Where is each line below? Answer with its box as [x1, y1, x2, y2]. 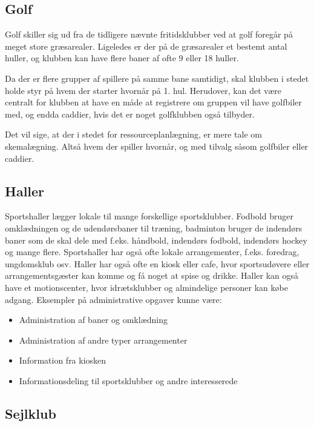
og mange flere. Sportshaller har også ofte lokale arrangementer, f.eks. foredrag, [5, 245, 299, 258]
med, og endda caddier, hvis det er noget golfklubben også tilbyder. [5, 107, 255, 120]
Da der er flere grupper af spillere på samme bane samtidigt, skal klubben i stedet [5, 72, 309, 84]
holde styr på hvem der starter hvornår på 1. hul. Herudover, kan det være [5, 84, 282, 96]
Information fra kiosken [19, 354, 106, 367]
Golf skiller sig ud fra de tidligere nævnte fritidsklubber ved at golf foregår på [5, 28, 293, 41]
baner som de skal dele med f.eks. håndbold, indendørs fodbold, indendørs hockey [5, 233, 307, 246]
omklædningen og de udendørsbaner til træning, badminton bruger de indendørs [5, 221, 303, 234]
